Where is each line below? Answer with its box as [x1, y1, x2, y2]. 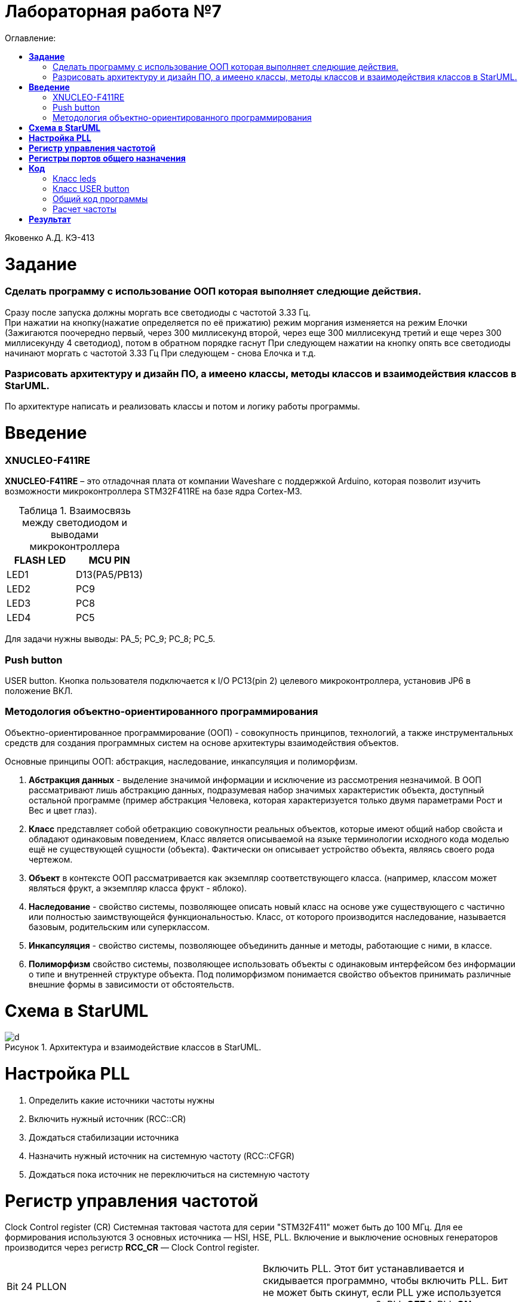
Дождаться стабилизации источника [29, 1132, 179, 1142]
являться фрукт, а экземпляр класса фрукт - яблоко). [29, 882, 247, 893]
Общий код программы [53, 193, 148, 204]
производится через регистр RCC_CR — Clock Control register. [5, 1242, 260, 1253]
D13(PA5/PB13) [76, 569, 143, 581]
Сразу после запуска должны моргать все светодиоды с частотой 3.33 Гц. [5, 307, 311, 317]
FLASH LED [14, 554, 66, 567]
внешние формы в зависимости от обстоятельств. [29, 979, 235, 989]
